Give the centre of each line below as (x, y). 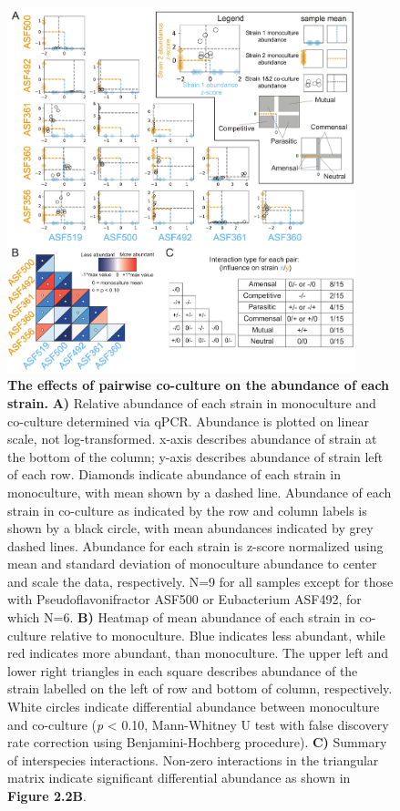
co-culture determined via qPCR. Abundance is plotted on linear (188, 421)
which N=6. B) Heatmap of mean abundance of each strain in (181, 617)
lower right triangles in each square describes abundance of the (183, 670)
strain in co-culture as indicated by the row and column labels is (187, 510)
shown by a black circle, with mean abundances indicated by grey (190, 528)
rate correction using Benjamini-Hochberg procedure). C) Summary (197, 742)
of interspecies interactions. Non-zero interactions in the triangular (193, 760)
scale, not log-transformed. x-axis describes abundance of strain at (192, 439)
